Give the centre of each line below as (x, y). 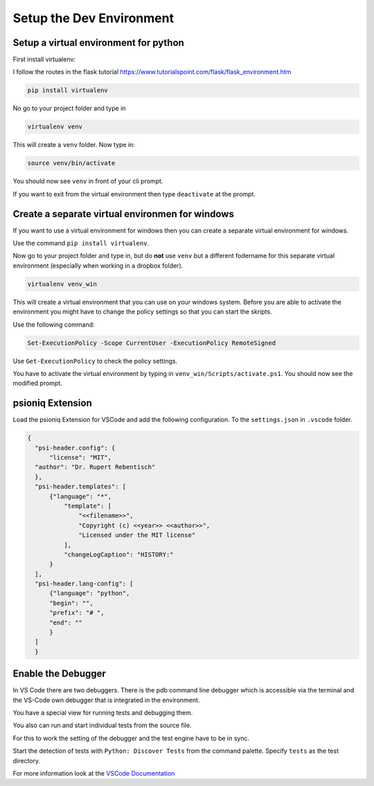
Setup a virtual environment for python (99, 43)
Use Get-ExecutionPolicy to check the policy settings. (95, 361)
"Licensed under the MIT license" (137, 535)
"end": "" (66, 622)
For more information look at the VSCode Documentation (94, 774)
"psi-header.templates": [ (81, 487)
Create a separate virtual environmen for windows (124, 214)
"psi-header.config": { (75, 448)
